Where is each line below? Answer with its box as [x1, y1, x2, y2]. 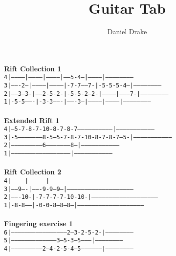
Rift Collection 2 [4, 167, 62, 177]
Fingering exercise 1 [4, 218, 73, 229]
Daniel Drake [107, 26, 147, 37]
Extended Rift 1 [4, 115, 60, 125]
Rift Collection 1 [4, 63, 62, 73]
